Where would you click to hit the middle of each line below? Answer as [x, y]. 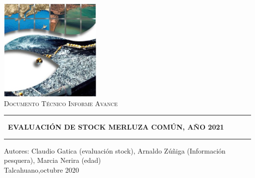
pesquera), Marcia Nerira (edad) [52, 160]
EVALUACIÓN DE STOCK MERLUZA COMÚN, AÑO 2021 [116, 127]
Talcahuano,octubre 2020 [41, 169]
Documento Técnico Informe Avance [61, 103]
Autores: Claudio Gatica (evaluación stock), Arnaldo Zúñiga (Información [115, 150]
